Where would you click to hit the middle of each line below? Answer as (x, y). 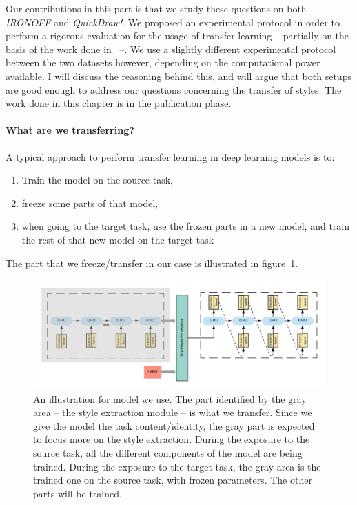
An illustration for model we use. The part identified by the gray (170, 398)
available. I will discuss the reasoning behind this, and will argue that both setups (178, 76)
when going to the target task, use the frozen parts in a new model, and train (186, 226)
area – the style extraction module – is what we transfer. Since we (173, 412)
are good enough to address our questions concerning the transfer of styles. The (174, 89)
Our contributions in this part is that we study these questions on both (156, 8)
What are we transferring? (70, 130)
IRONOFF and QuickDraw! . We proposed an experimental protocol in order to (173, 22)
